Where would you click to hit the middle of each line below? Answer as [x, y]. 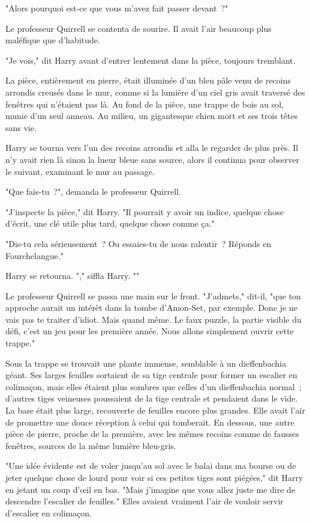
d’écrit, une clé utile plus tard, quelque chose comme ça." [110, 223]
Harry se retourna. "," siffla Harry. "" [73, 276]
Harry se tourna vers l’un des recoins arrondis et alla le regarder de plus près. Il [152, 148]
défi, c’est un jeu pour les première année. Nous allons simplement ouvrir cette [150, 331]
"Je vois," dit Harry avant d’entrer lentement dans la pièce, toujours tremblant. [151, 60]
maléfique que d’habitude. [53, 40]
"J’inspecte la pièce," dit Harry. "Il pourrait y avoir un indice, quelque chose [145, 211]
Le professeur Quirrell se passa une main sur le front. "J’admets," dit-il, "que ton [153, 295]
